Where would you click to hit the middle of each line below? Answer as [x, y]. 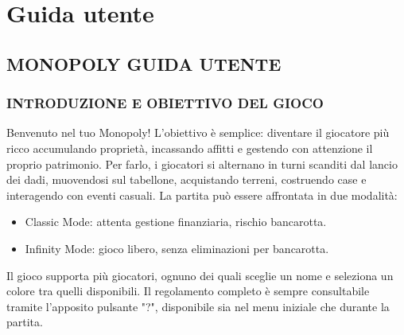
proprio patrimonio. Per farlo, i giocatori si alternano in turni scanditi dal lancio [202, 164]
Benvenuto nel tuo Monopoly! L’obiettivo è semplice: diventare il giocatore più [198, 132]
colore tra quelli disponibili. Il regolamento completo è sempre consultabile [188, 291]
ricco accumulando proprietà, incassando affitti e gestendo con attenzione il [190, 148]
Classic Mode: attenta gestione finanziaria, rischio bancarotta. [176, 222]
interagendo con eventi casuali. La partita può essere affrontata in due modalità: [202, 195]
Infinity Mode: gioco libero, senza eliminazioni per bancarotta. [177, 248]
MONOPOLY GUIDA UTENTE [144, 63]
